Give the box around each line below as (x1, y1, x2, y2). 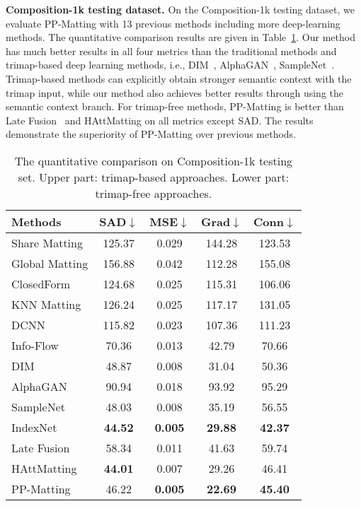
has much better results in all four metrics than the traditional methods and (6, 43, 337, 58)
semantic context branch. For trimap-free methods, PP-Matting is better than (6, 99, 344, 114)
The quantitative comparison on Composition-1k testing (14, 152, 293, 169)
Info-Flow (11, 336, 59, 353)
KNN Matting (11, 295, 81, 312)
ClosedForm (11, 275, 71, 292)
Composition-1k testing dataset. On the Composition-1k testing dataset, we (6, 2, 355, 16)
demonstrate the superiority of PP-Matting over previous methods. (6, 126, 297, 141)
